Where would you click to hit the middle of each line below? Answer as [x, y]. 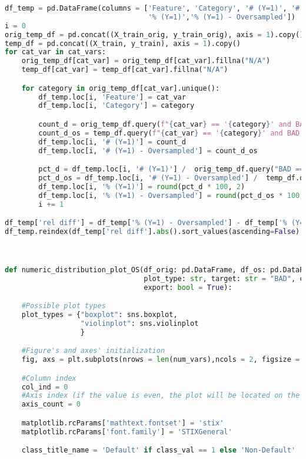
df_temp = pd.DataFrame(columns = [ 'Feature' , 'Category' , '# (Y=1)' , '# [152, 8]
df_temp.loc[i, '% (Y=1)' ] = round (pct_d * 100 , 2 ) [142, 186]
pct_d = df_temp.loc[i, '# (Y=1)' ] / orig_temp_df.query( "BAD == [171, 169]
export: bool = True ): [188, 287]
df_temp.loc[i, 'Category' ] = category [117, 106]
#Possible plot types [64, 306]
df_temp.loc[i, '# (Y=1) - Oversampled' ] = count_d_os [148, 151]
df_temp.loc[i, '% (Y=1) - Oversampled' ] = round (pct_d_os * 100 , [171, 195]
